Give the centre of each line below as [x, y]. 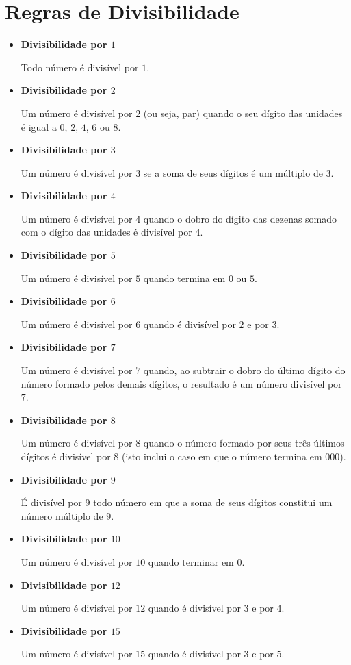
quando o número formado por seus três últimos [244, 443]
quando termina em [184, 278]
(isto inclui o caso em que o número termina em [222, 456]
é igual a [39, 126]
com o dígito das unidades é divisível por [106, 232]
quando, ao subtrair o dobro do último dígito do [244, 370]
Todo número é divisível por [80, 67]
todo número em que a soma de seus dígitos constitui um [213, 502]
